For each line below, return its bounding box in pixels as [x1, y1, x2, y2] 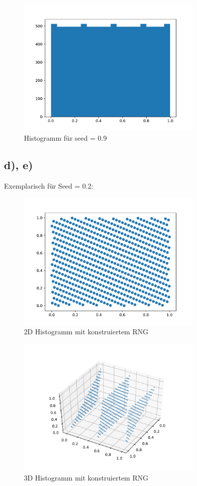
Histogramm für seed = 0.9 [24, 132, 107, 143]
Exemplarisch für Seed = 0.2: [4, 180, 93, 191]
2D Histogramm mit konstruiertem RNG [24, 326, 149, 337]
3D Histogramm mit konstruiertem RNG [24, 472, 149, 483]
